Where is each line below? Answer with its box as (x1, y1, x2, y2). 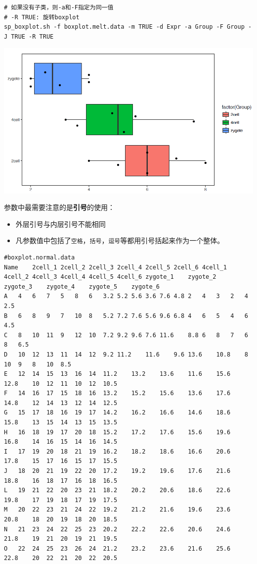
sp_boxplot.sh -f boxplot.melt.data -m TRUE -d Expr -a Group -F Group (4, 23, 245, 31)
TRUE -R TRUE (11, 33, 54, 40)
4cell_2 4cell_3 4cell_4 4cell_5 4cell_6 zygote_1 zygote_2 (4, 273, 216, 281)
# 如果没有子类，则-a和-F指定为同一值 (4, 4, 114, 11)
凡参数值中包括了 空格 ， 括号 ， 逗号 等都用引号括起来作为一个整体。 (15, 235, 224, 246)
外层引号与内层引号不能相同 (15, 218, 106, 229)
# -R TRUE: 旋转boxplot (4, 13, 80, 21)
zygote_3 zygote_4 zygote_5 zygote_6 (4, 283, 160, 290)
